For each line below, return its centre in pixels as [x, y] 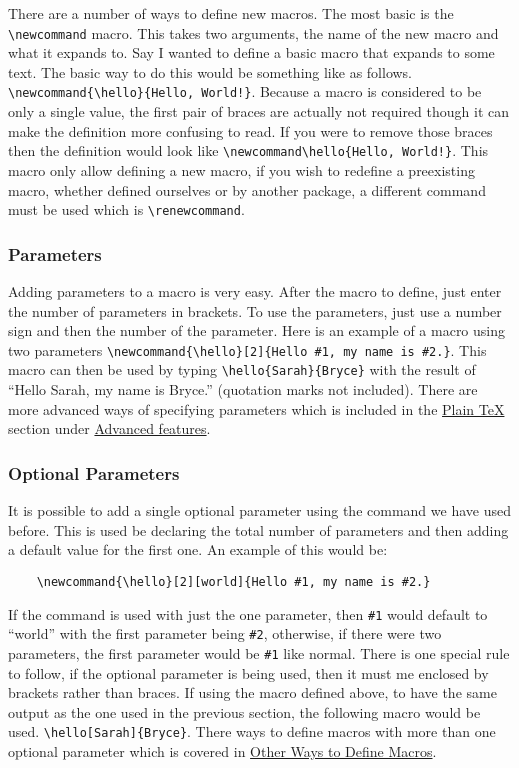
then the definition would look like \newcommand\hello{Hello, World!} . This [248, 150]
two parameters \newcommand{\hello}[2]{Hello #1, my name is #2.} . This [247, 349]
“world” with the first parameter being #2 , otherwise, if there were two [225, 633]
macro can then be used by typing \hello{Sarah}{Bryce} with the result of [242, 369]
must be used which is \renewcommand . [126, 209]
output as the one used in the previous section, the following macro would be [244, 711]
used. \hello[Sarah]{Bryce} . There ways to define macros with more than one [252, 731]
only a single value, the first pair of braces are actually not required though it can [258, 111]
